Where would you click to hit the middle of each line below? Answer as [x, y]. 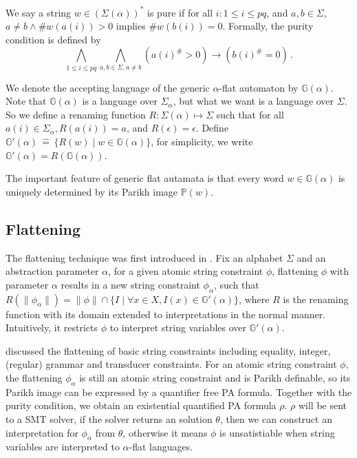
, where [254, 299]
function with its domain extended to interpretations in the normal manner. [166, 314]
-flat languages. [161, 447]
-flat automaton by [259, 87]
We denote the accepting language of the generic [108, 87]
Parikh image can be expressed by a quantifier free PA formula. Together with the [179, 392]
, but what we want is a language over [253, 101]
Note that [26, 101]
